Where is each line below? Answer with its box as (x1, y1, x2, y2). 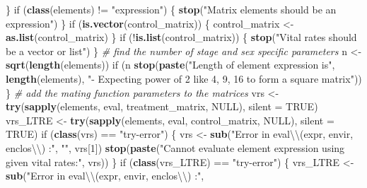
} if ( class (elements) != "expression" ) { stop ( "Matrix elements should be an (6, 2, 337, 16)
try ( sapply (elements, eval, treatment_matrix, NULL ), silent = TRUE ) (6, 99, 318, 114)
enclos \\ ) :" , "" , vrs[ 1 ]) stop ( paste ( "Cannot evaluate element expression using (6, 140, 345, 155)
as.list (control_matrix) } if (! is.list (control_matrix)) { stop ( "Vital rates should (6, 30, 357, 45)
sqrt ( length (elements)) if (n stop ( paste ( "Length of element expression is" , (6, 57, 335, 72)
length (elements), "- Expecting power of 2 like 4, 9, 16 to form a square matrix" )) (6, 71, 362, 86)
